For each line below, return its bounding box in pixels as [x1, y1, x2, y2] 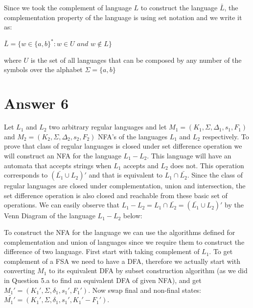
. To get [209, 246, 233, 257]
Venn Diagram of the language [4, 210, 95, 221]
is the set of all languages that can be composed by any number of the [30, 54, 242, 65]
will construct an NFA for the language [4, 150, 121, 160]
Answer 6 [4, 93, 69, 113]
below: [123, 210, 142, 221]
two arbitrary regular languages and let [49, 122, 167, 132]
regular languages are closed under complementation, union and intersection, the [4, 180, 246, 191]
